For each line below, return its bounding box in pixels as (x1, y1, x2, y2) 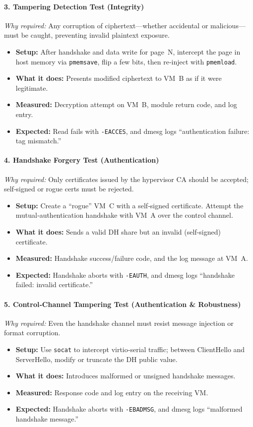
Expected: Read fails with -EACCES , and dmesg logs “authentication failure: (15, 125, 250, 136)
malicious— (210, 20, 246, 30)
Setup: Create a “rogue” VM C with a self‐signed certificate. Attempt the (15, 200, 244, 210)
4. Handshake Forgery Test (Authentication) (4, 155, 159, 165)
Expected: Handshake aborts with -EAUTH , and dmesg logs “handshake (15, 269, 235, 280)
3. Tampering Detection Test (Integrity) (4, 1, 144, 11)
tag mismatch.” (15, 135, 62, 146)
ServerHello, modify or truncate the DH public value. (15, 354, 178, 364)
